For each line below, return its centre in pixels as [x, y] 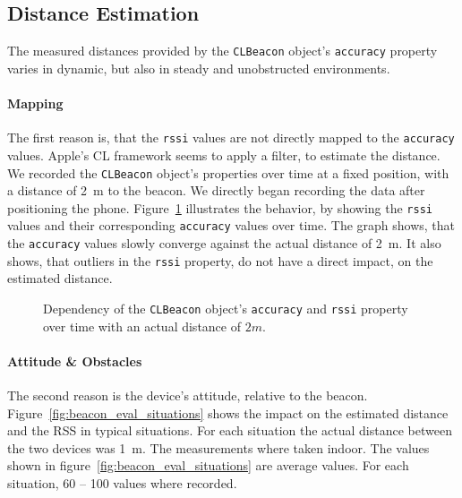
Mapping [35, 103]
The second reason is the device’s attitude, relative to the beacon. [188, 395]
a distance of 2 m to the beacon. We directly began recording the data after [216, 190]
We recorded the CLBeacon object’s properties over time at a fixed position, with [228, 172]
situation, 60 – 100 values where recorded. [122, 482]
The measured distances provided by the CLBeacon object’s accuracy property [222, 51]
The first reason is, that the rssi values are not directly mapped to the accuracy [231, 137]
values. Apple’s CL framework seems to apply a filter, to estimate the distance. [224, 155]
